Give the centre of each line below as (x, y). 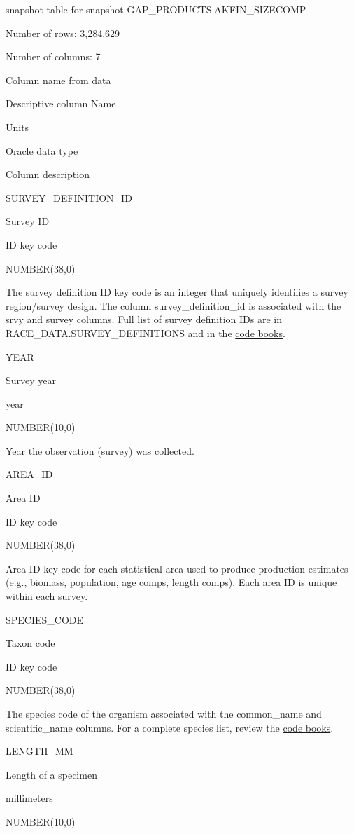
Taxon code (30, 643)
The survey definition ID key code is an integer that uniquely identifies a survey (177, 292)
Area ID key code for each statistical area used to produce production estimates (177, 568)
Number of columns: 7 (53, 56)
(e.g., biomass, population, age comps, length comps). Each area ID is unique (171, 582)
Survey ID (28, 221)
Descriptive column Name (61, 103)
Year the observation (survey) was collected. (100, 450)
